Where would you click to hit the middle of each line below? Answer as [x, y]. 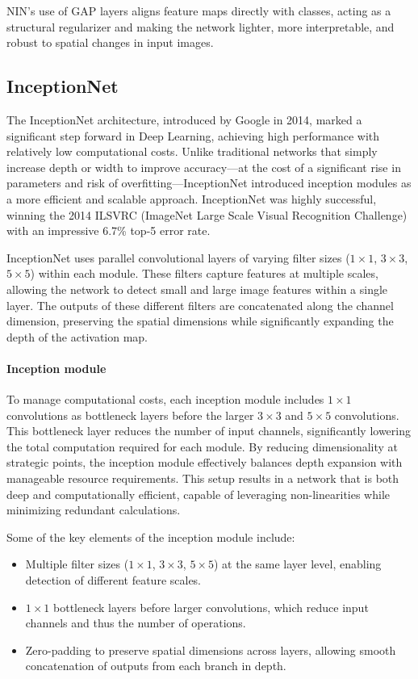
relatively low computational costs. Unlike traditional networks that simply [192, 151]
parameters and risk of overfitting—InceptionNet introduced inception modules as [209, 183]
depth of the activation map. [77, 336]
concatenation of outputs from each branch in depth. [156, 666]
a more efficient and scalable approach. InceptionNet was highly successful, [192, 198]
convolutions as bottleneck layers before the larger [130, 415]
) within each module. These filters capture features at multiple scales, [204, 273]
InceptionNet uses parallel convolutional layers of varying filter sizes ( [178, 257]
